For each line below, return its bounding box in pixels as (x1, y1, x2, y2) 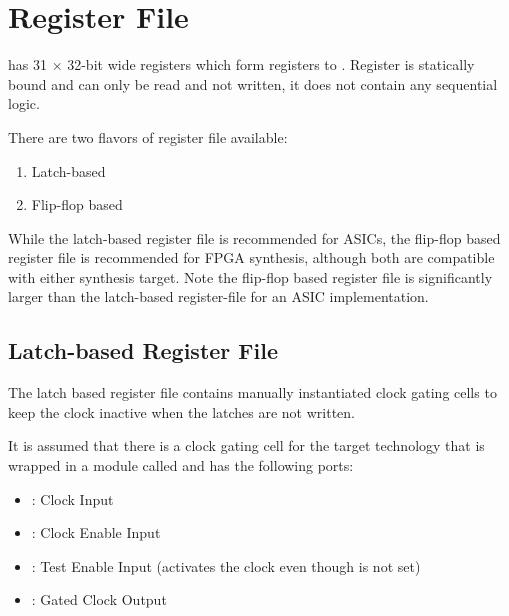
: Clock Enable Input (31, 522, 161, 543)
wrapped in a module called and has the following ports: (8, 455, 354, 476)
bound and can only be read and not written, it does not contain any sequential (8, 73, 498, 94)
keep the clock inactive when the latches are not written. (8, 401, 356, 422)
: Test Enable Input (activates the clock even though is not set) (31, 555, 421, 576)
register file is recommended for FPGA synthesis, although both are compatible (8, 247, 495, 268)
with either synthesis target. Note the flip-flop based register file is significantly (8, 266, 493, 287)
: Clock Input (31, 488, 114, 509)
